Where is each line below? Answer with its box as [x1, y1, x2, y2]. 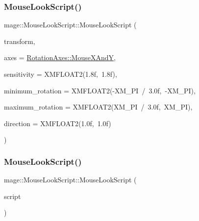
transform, [4, 36, 35, 46]
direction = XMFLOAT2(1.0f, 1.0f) [4, 118, 111, 128]
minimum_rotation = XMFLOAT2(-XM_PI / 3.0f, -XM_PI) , [4, 85, 196, 95]
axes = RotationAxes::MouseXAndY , [4, 52, 116, 63]
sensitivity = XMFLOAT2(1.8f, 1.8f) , [4, 69, 117, 79]
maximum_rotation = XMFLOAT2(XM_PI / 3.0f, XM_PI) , [4, 102, 193, 112]
